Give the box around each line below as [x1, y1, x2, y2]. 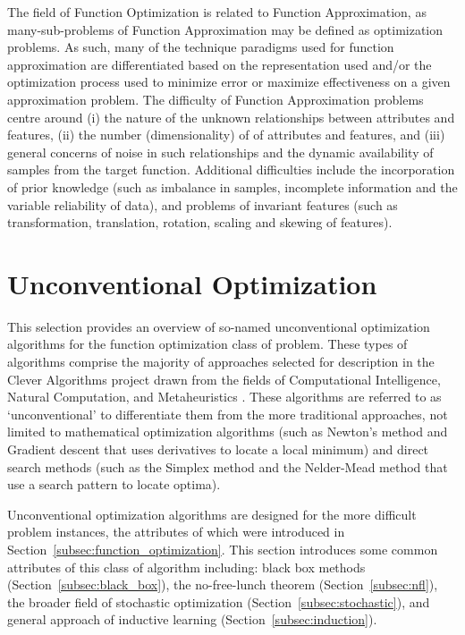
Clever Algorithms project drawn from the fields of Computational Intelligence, [7, 369, 441, 388]
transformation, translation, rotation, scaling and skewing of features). [7, 213, 393, 232]
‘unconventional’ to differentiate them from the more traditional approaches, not [7, 404, 448, 423]
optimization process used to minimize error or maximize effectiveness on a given [7, 72, 451, 91]
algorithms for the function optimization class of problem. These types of [7, 334, 408, 353]
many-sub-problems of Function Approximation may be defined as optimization [7, 20, 444, 38]
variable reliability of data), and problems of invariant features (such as [7, 195, 398, 214]
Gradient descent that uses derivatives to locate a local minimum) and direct [7, 440, 429, 458]
